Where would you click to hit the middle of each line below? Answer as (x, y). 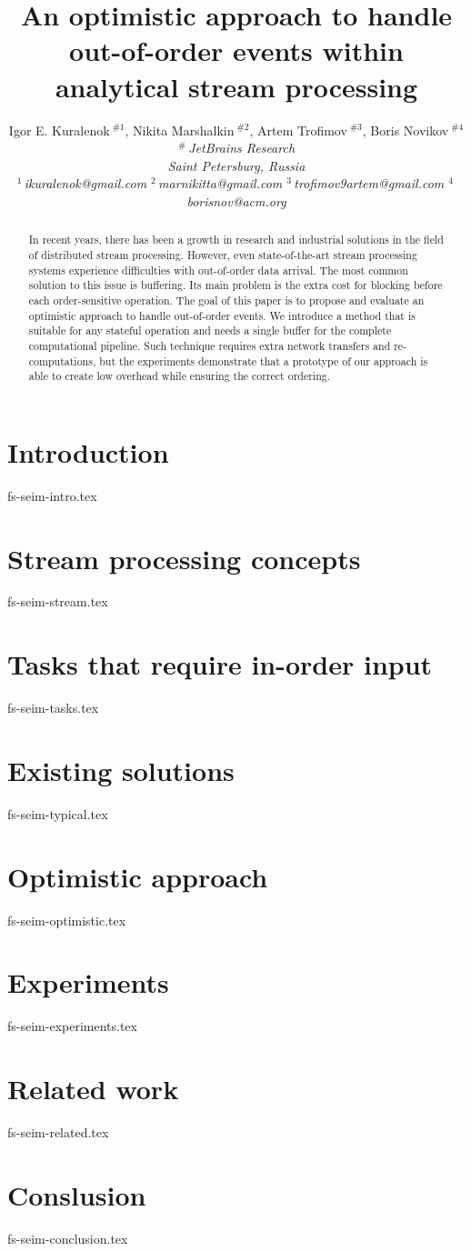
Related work (93, 1089)
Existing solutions (121, 770)
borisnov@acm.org (236, 200)
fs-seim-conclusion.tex (68, 1238)
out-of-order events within (236, 50)
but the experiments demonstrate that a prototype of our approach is (264, 360)
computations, (62, 360)
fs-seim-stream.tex (58, 601)
